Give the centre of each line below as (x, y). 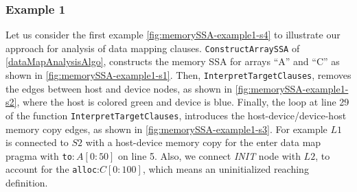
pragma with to (39, 155)
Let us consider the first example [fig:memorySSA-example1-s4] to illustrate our (173, 35)
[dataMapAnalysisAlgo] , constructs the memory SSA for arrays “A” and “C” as (173, 61)
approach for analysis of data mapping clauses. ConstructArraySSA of (153, 48)
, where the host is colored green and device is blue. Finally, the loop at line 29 (183, 102)
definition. (27, 183)
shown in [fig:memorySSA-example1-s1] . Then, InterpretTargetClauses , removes (178, 75)
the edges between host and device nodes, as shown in (119, 88)
